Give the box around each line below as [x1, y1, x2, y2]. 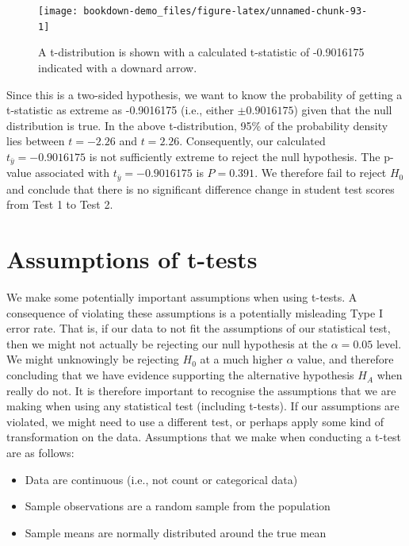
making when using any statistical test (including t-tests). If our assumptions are [6, 398, 399, 414]
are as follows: [6, 444, 75, 461]
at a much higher [200, 351, 283, 367]
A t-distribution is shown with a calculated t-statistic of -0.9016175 [38, 44, 365, 60]
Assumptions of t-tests [6, 243, 258, 275]
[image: [38, 6, 78, 17]
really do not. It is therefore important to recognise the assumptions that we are [6, 382, 396, 398]
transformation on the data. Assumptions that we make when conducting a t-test [6, 429, 401, 445]
